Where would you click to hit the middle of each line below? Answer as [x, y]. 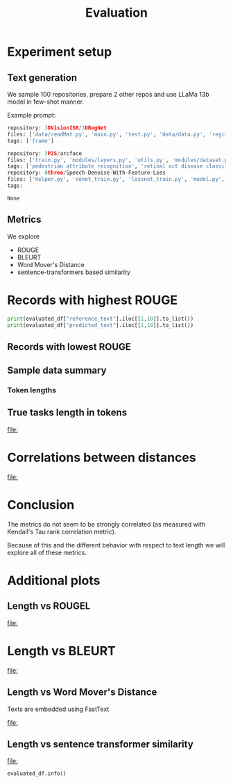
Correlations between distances [102, 458]
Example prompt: [32, 115]
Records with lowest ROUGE [69, 347]
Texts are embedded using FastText [58, 709]
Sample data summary [57, 370]
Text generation [42, 78]
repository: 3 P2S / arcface [44, 153]
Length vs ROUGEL [49, 606]
